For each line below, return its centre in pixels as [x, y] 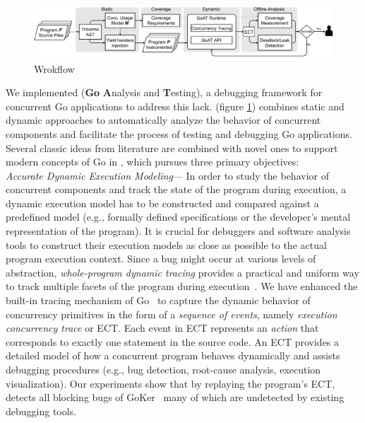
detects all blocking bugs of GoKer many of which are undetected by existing [175, 397]
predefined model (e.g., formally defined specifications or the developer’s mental [178, 217]
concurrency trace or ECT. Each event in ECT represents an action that [162, 328]
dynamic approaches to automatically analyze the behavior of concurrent [163, 120]
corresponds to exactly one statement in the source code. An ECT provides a [173, 341]
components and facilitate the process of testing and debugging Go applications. [179, 133]
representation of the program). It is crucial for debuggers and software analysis [178, 231]
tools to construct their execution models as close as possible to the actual [166, 244]
